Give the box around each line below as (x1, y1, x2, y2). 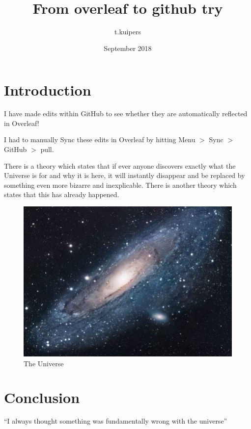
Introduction (4, 80, 91, 100)
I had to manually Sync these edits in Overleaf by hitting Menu (4, 134, 195, 145)
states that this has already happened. (4, 189, 119, 200)
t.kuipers (114, 26, 141, 37)
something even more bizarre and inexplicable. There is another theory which (4, 179, 237, 190)
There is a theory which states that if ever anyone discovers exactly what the (4, 160, 236, 171)
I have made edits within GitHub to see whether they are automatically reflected (4, 108, 248, 119)
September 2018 (104, 43, 152, 53)
